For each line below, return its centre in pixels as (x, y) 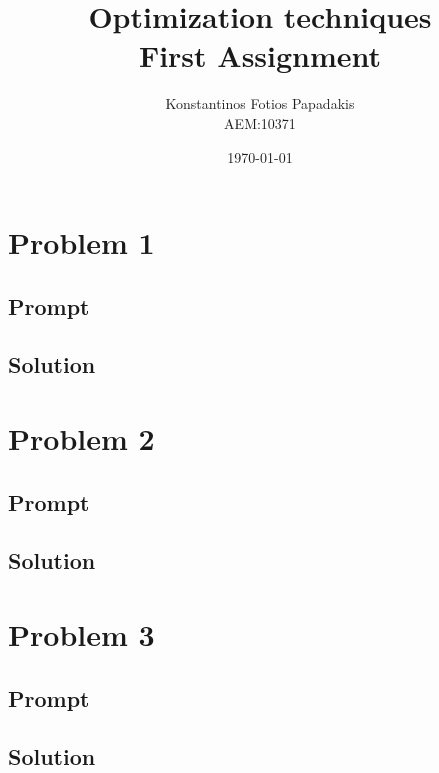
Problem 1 (81, 242)
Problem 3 (81, 633)
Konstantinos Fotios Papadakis (260, 103)
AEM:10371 (260, 122)
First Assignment (260, 55)
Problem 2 (81, 438)
